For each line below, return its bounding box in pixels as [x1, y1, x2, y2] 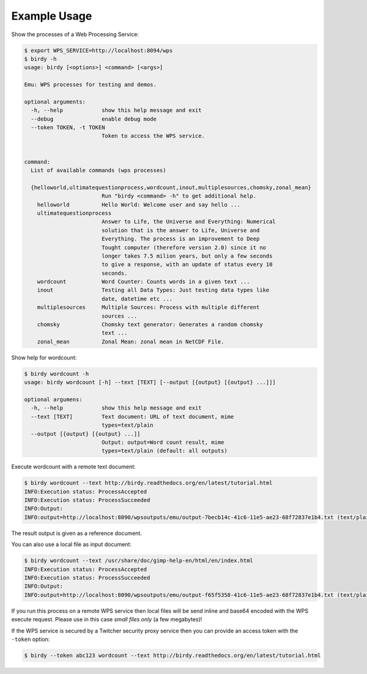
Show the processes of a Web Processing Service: [11, 31, 139, 38]
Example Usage [11, 9, 92, 23]
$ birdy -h [24, 55, 57, 62]
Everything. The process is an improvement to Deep [101, 236, 260, 242]
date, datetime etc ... [101, 295, 173, 302]
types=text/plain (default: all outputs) [101, 447, 228, 454]
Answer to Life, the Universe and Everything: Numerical [101, 218, 276, 225]
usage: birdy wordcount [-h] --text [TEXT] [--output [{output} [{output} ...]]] [24, 379, 276, 386]
